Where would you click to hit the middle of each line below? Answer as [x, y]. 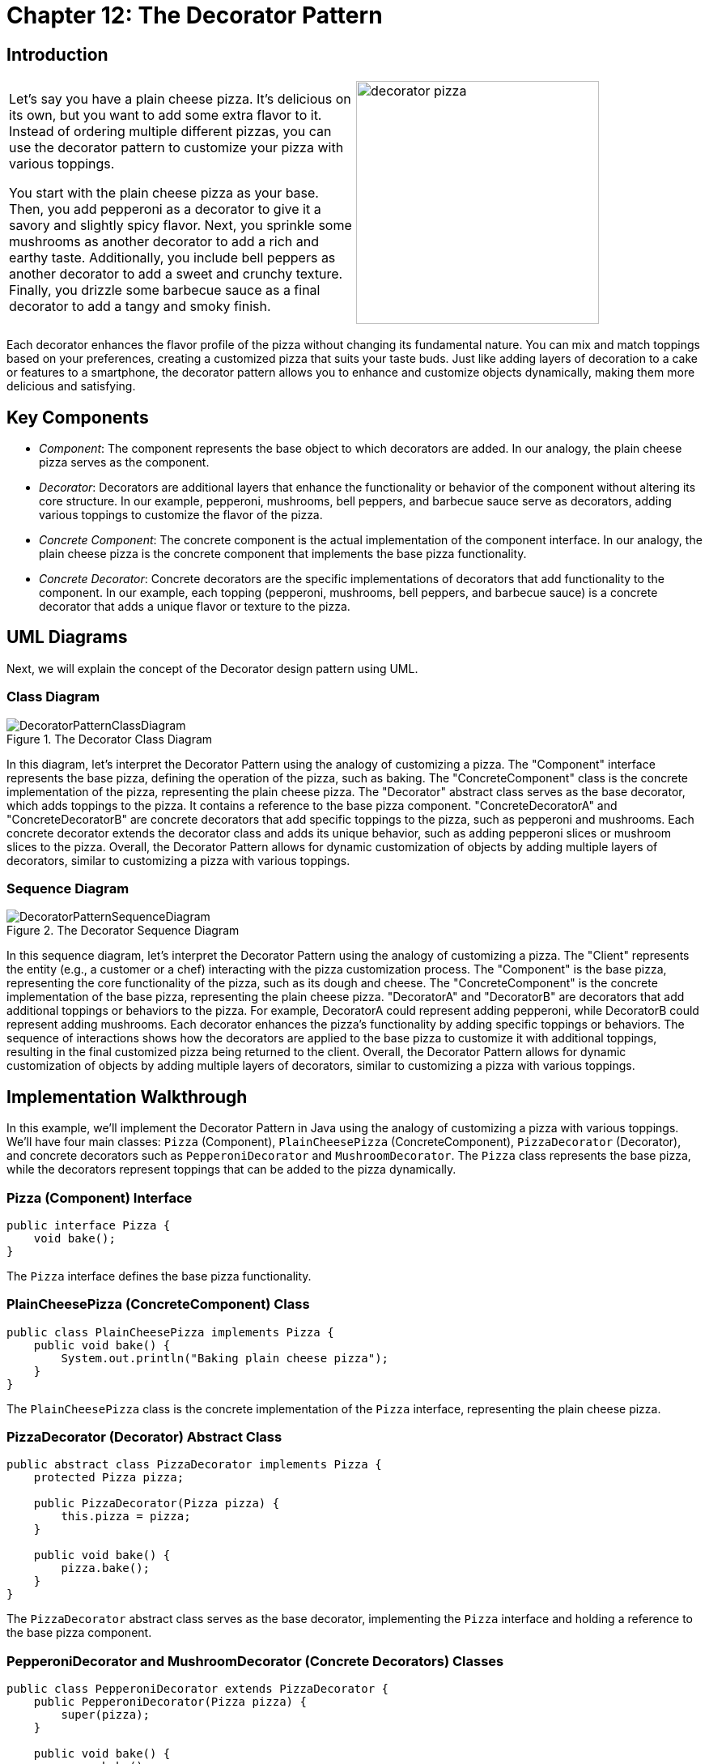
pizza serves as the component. [124, 462]
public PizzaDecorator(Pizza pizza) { [157, 1504]
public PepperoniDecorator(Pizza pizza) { [170, 1702]
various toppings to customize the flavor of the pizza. [181, 515]
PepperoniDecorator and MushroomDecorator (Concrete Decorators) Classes [255, 1661]
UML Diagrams [67, 637]
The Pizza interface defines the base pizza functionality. [159, 1276]
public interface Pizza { [89, 1225]
